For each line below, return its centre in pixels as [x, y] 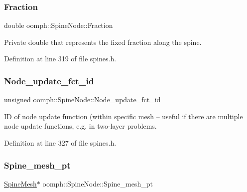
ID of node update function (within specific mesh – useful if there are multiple [123, 116]
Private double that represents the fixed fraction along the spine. [103, 42]
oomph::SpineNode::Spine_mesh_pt [98, 183]
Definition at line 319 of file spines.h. [60, 59]
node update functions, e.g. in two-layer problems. [80, 126]
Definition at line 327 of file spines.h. [60, 143]
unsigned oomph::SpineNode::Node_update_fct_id [82, 99]
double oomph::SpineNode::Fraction [59, 25]
